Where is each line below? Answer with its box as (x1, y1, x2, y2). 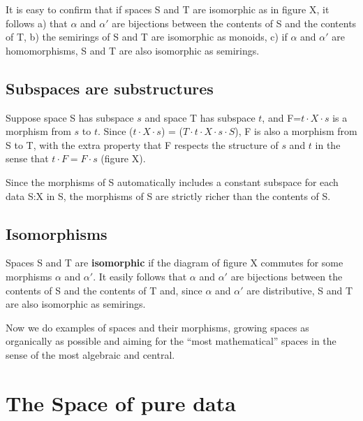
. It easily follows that (93, 269, 187, 283)
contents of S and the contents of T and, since (6, 283, 202, 297)
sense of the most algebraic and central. (6, 347, 175, 362)
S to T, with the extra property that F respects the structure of (6, 137, 279, 152)
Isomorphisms (6, 222, 108, 244)
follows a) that (6, 15, 68, 30)
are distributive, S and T (246, 283, 353, 297)
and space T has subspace (145, 110, 255, 124)
